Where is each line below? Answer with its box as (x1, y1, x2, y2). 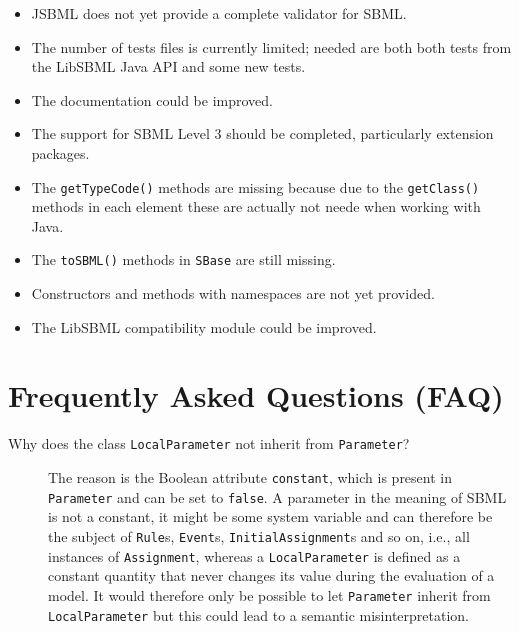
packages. (31, 142, 90, 163)
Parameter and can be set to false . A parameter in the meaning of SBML (48, 486, 507, 507)
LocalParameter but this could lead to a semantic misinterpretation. (48, 604, 469, 625)
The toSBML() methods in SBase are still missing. (31, 249, 336, 270)
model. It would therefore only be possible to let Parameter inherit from (48, 584, 491, 605)
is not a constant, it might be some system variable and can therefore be (48, 506, 493, 527)
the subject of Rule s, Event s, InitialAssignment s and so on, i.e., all (48, 525, 470, 546)
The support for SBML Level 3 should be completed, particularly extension (31, 123, 494, 144)
